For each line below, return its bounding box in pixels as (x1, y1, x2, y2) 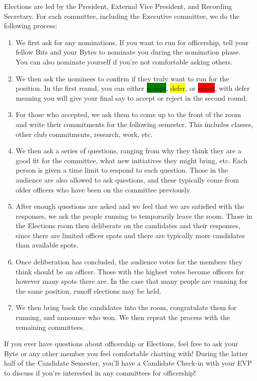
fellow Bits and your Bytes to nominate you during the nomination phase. (15, 47, 241, 57)
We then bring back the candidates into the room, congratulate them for (15, 302, 237, 313)
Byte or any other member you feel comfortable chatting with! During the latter (4, 348, 248, 358)
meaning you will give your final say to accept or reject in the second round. (15, 92, 248, 103)
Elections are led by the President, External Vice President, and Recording (4, 1, 232, 11)
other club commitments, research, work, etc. (15, 128, 153, 139)
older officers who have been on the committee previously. (15, 184, 192, 194)
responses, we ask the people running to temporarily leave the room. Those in (15, 210, 253, 221)
